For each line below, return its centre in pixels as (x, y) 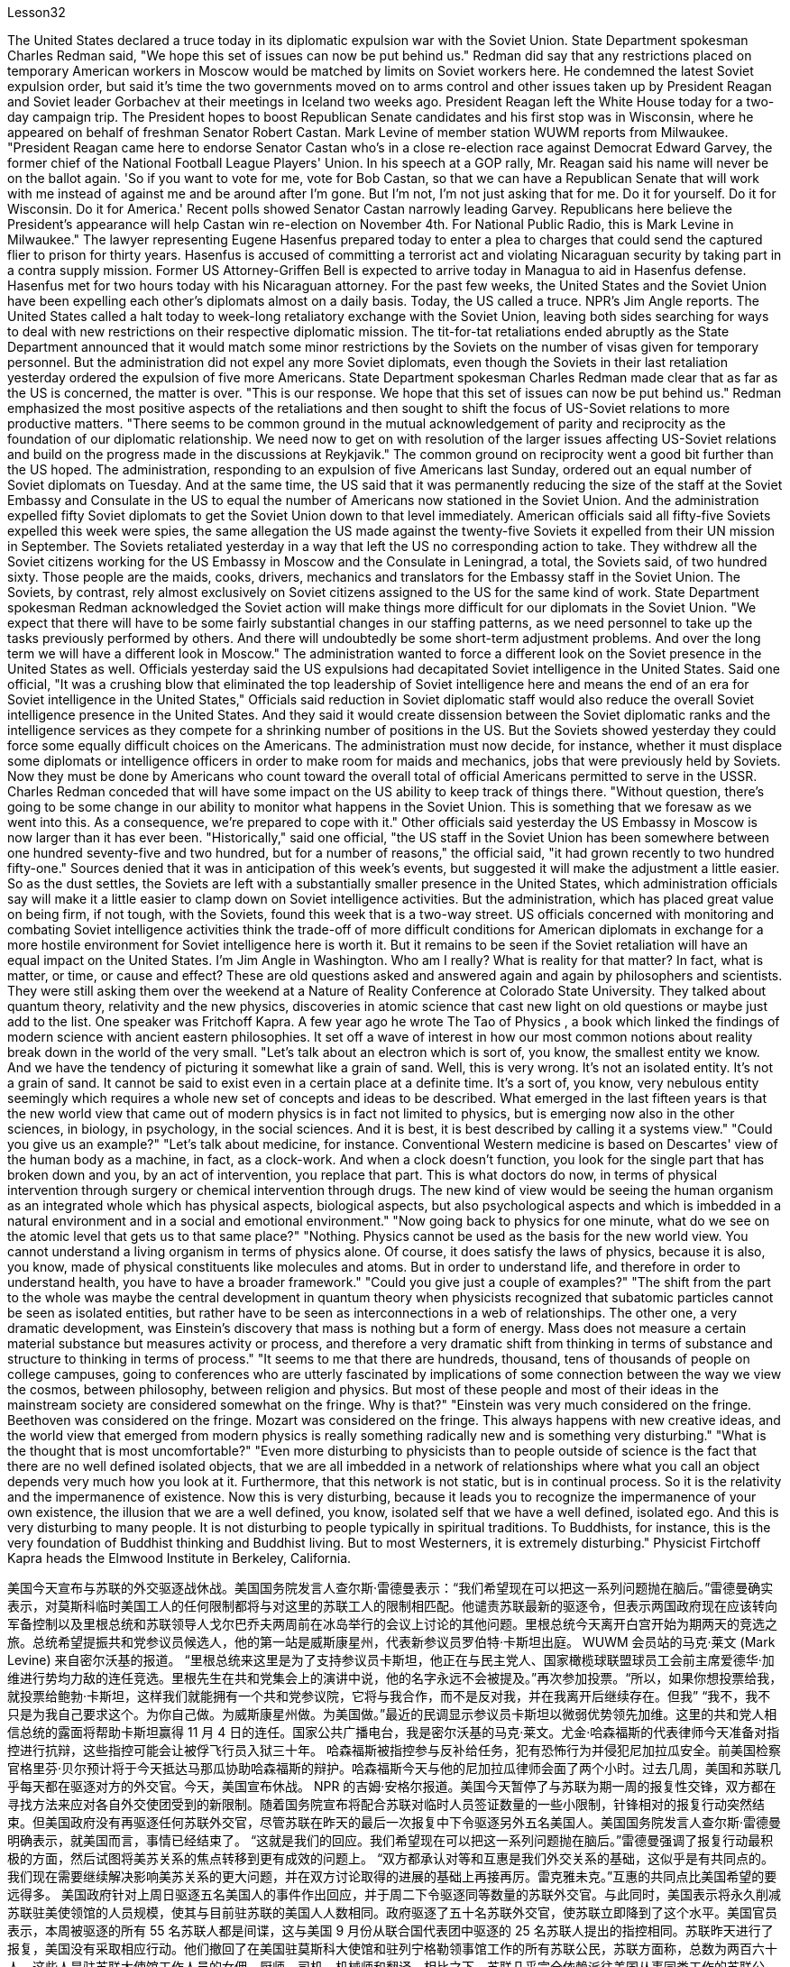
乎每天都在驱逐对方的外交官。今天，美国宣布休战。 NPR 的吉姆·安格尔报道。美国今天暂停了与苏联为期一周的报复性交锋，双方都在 (392, 1786)
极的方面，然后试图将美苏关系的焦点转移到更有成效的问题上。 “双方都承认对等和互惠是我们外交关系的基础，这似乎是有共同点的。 (391, 1858)
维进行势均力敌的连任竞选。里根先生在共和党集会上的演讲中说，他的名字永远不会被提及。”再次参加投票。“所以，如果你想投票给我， (395, 1678)
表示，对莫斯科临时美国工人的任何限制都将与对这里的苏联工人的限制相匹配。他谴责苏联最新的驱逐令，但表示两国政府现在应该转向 (392, 1606)
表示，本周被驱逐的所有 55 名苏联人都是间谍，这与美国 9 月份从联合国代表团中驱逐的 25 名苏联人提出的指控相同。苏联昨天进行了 (390, 1930)
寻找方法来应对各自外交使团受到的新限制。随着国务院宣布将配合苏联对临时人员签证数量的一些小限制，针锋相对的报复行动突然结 (386, 1804)
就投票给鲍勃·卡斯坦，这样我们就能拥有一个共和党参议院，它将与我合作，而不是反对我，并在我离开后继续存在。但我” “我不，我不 (389, 1696)
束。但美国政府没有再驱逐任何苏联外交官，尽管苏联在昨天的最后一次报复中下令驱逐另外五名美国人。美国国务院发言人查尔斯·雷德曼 (395, 1822)
